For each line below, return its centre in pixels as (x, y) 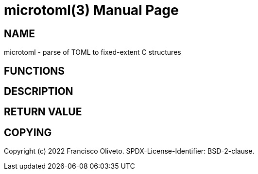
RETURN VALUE (43, 112)
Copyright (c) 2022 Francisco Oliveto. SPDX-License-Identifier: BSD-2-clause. (129, 151)
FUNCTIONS (34, 71)
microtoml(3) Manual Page (91, 10)
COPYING (28, 132)
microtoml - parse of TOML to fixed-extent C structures (93, 52)
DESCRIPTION (39, 92)
